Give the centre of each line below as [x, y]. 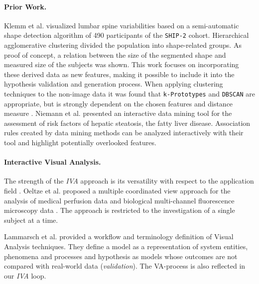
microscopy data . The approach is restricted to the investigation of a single [120, 210]
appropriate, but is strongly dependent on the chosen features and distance [119, 103]
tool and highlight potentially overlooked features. [80, 142]
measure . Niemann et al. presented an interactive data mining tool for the [118, 113]
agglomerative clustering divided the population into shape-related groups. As [123, 45]
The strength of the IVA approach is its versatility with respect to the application [129, 181]
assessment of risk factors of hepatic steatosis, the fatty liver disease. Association [127, 123]
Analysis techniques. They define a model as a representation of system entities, [126, 246]
